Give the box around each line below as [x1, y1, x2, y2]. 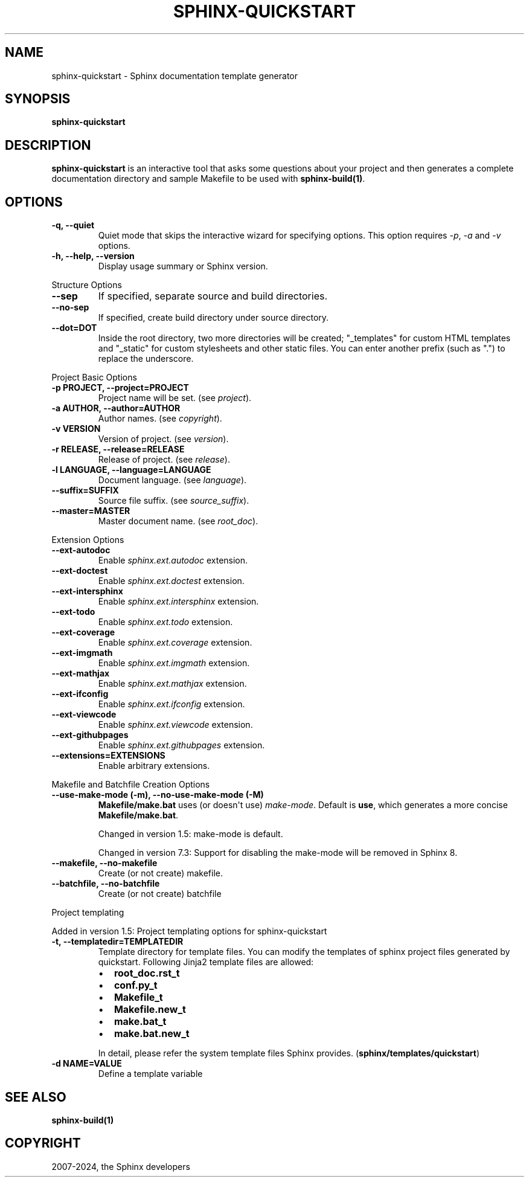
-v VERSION [51, 423, 101, 434]
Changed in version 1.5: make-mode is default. [98, 829, 283, 840]
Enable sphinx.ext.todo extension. [98, 617, 233, 628]
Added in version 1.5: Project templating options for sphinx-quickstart [51, 926, 327, 937]
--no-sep [51, 302, 89, 313]
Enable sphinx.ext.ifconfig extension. [98, 699, 245, 710]
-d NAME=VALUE [51, 1058, 122, 1069]
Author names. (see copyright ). [98, 413, 222, 424]
